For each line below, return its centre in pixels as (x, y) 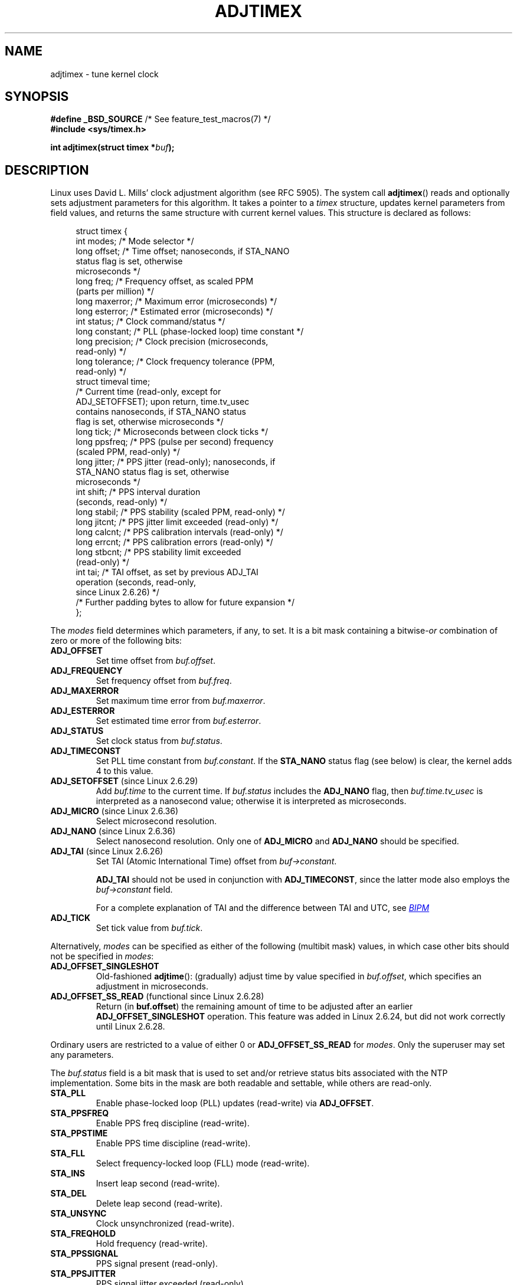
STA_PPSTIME (79, 1133)
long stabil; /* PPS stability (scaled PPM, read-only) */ (180, 512)
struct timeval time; (113, 382)
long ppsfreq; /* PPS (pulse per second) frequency (175, 442)
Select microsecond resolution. (156, 821)
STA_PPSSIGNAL (84, 1254)
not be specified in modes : (102, 956)
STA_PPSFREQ (80, 1113)
